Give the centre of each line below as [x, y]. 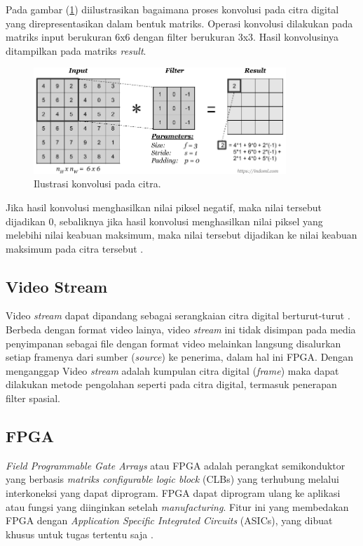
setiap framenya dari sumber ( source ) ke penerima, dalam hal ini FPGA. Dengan [180, 357]
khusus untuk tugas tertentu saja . [80, 534]
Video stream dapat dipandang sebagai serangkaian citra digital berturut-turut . [178, 315]
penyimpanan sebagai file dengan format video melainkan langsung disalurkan [173, 343]
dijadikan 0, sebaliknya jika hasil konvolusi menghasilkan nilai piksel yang [164, 221]
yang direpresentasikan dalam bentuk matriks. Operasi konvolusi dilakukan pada [179, 23]
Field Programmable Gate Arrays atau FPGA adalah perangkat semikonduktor [176, 465]
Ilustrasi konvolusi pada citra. [97, 184]
